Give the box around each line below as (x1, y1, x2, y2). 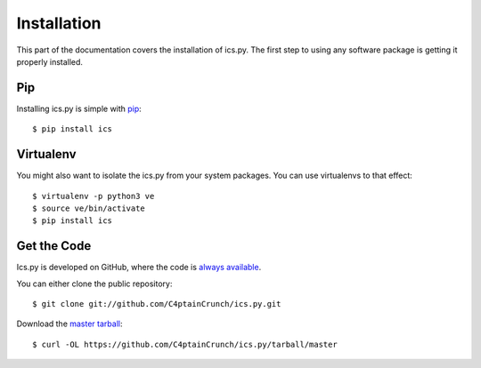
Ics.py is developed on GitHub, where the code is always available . (16, 262, 262, 273)
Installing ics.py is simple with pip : (16, 103, 142, 114)
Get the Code (16, 238, 92, 253)
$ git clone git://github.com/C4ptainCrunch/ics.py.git (32, 299, 281, 308)
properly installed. (16, 56, 84, 67)
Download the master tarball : (16, 318, 123, 329)
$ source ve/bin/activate (32, 203, 146, 213)
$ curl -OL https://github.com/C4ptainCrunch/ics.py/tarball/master (32, 339, 338, 349)
